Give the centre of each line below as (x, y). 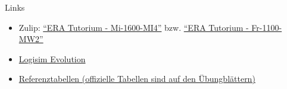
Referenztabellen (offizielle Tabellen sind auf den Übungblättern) (137, 79)
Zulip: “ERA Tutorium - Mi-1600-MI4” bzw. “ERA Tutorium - (134, 27)
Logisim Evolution (52, 58)
